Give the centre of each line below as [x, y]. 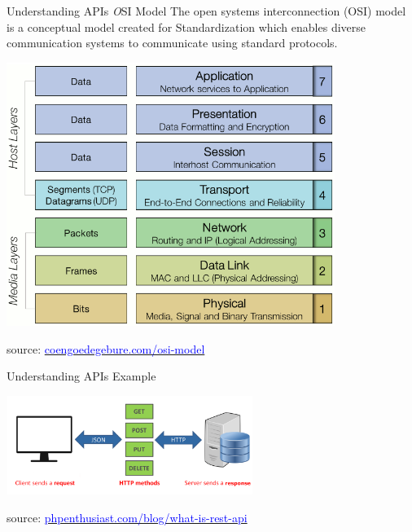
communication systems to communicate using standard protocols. [172, 43]
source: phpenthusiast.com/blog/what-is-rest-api [127, 517]
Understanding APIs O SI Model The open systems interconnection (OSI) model [206, 11]
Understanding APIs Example [81, 376]
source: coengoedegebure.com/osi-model [106, 348]
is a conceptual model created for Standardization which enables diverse [186, 26]
